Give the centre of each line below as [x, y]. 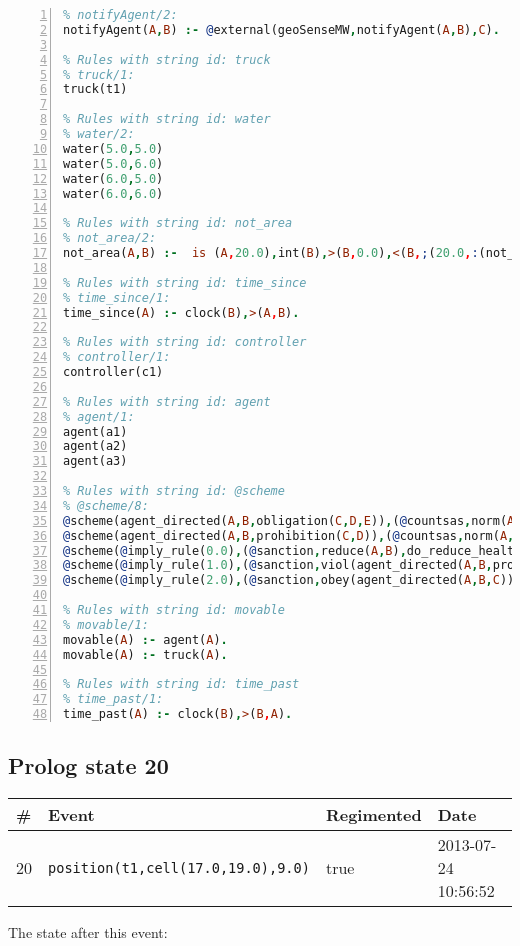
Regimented [373, 815]
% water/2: [99, 134]
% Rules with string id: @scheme [174, 491]
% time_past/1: [113, 699]
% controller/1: [117, 357]
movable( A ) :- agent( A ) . [145, 639]
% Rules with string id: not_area [178, 223]
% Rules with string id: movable [174, 610]
